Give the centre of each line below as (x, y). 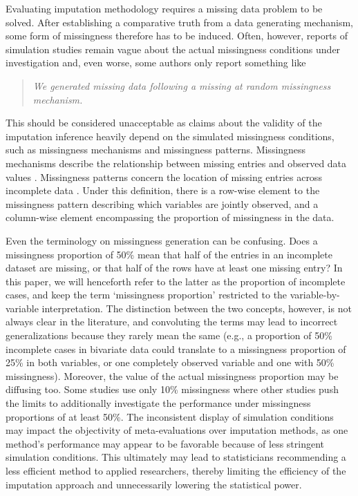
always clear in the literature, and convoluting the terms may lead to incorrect (172, 322)
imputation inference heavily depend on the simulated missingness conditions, (170, 136)
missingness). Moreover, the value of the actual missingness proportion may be (172, 375)
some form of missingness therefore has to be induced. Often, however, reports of (177, 36)
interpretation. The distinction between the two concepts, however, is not (197, 308)
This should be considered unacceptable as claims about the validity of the (164, 123)
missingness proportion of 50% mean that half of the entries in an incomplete (169, 254)
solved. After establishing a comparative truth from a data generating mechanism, (179, 22)
